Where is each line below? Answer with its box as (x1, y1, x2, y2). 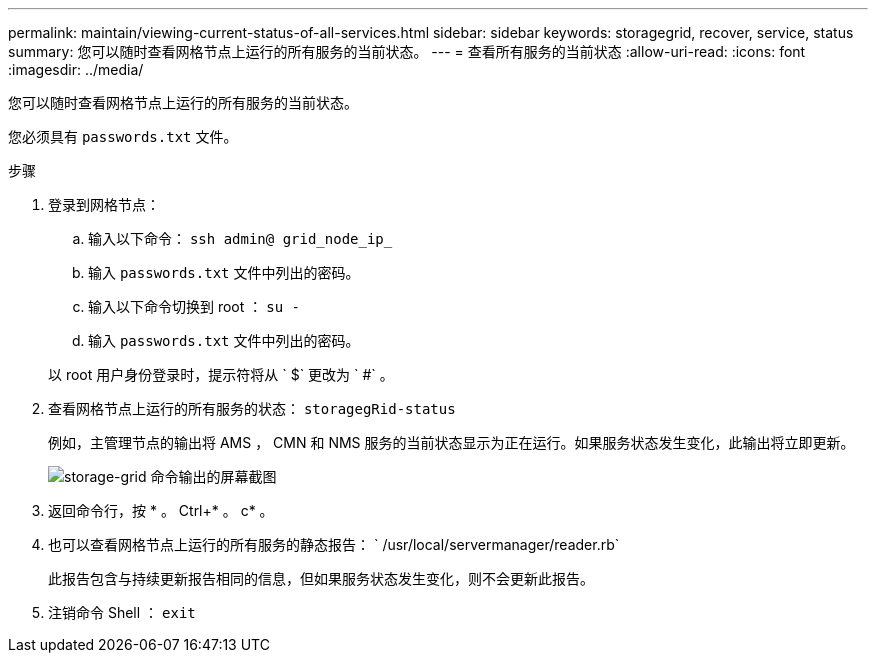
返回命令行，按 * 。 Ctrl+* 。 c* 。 (48, 502, 274, 519)
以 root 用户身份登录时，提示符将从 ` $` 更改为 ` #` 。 (48, 366, 394, 383)
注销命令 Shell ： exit (48, 604, 196, 621)
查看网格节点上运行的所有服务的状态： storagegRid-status (48, 400, 456, 417)
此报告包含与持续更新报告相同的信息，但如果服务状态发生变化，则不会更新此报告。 (48, 570, 594, 587)
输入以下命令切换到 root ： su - (88, 298, 300, 315)
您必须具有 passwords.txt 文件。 (8, 128, 238, 145)
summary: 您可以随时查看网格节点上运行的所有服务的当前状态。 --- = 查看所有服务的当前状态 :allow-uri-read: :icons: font (8, 43, 806, 60)
